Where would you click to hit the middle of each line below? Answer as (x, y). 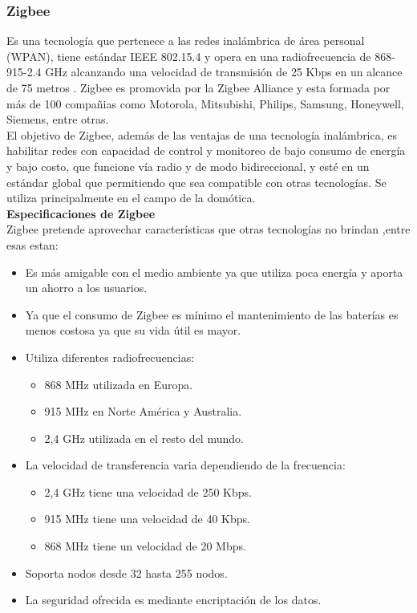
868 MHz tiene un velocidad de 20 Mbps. (145, 546)
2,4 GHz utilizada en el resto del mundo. (144, 438)
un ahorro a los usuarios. (86, 288)
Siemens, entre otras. (58, 119)
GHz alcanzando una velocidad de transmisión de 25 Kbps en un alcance (224, 72)
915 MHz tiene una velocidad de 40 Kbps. (147, 519)
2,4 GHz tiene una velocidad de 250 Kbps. (148, 491)
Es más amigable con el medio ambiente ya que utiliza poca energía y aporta (214, 272)
